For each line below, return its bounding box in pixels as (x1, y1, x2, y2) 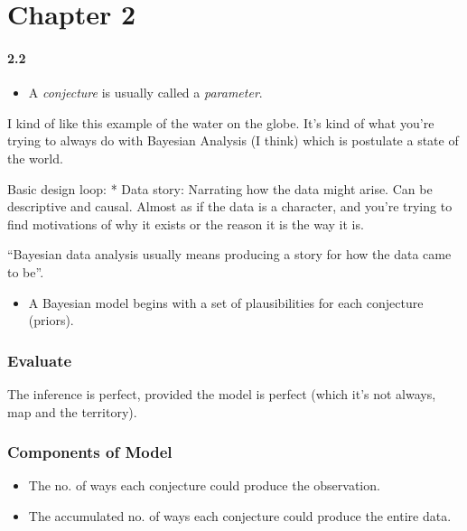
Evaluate (7, 349, 72, 371)
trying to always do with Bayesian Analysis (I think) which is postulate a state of (7, 131, 459, 150)
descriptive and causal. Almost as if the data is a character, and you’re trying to (7, 197, 453, 216)
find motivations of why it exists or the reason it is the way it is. (7, 214, 364, 233)
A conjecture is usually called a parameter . (28, 83, 263, 102)
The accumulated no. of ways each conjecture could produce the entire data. (28, 506, 452, 525)
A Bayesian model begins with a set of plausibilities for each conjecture (28, 293, 424, 312)
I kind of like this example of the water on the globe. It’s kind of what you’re (7, 113, 434, 132)
